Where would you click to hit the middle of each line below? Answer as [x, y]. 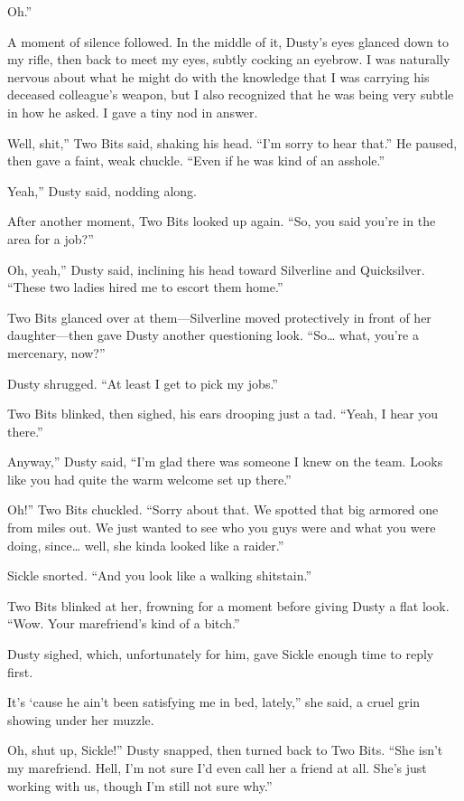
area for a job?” [51, 238]
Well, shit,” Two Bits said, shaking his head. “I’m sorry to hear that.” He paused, [232, 142]
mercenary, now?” [56, 352]
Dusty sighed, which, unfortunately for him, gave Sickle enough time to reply [221, 654]
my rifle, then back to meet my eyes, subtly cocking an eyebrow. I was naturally [229, 59]
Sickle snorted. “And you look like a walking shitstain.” [160, 575]
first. [20, 671]
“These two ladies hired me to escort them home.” [145, 287]
